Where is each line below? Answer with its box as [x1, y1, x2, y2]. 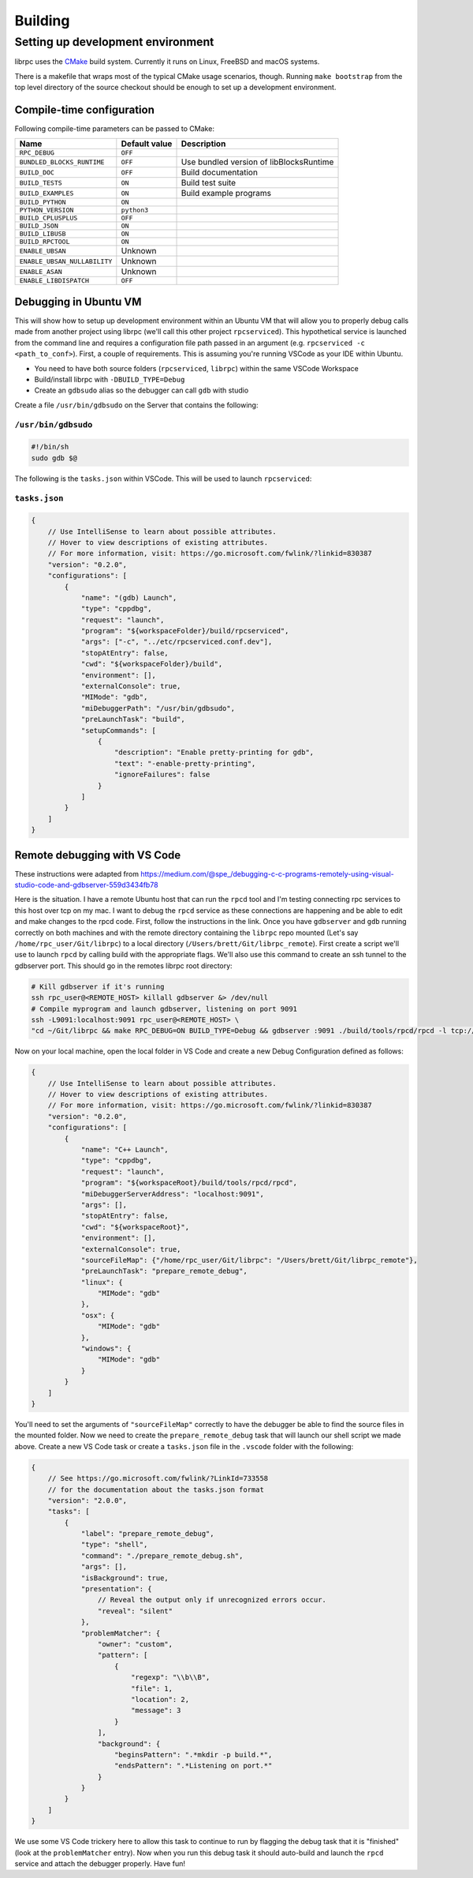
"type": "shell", [80, 1540, 148, 1549]
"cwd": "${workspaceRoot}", [80, 1223, 189, 1231]
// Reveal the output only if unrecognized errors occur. [97, 1595, 327, 1605]
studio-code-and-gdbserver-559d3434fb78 [14, 881, 158, 890]
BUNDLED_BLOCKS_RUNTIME [19, 158, 105, 166]
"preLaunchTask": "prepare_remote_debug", [80, 1267, 248, 1275]
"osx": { [80, 1311, 115, 1320]
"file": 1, [130, 1684, 173, 1693]
